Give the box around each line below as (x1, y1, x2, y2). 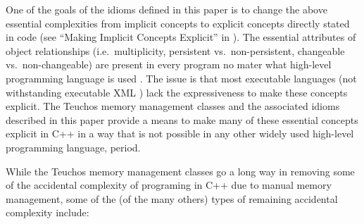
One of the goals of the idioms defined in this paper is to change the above (6, 2, 327, 16)
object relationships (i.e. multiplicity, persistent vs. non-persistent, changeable (6, 43, 345, 58)
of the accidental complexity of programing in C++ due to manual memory (6, 178, 332, 192)
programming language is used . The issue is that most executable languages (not (6, 70, 357, 85)
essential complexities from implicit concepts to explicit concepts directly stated (6, 15, 350, 30)
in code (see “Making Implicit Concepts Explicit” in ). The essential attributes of (6, 30, 356, 44)
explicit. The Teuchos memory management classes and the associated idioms (6, 99, 340, 113)
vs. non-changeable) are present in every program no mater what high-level (6, 57, 332, 72)
